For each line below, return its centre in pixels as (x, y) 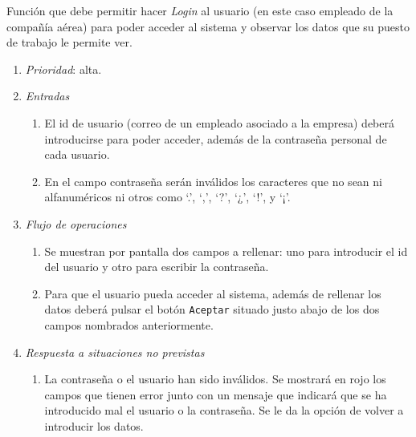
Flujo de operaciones (76, 223)
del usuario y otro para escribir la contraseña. (157, 267)
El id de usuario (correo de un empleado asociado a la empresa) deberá (219, 122)
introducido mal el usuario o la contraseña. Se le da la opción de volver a (224, 410)
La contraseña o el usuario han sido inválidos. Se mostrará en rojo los (215, 379)
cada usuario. (77, 154)
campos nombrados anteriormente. (129, 324)
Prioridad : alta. (63, 69)
